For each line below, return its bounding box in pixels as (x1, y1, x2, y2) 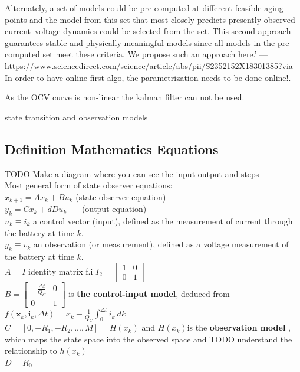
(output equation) (81, 203, 147, 215)
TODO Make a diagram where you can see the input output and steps (5, 167, 259, 180)
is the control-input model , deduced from (68, 287, 230, 299)
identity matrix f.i (28, 265, 93, 277)
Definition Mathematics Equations (5, 139, 219, 158)
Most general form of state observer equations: (5, 179, 173, 191)
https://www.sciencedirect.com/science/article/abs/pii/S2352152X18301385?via (5, 59, 293, 71)
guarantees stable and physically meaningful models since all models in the (5, 36, 275, 48)
